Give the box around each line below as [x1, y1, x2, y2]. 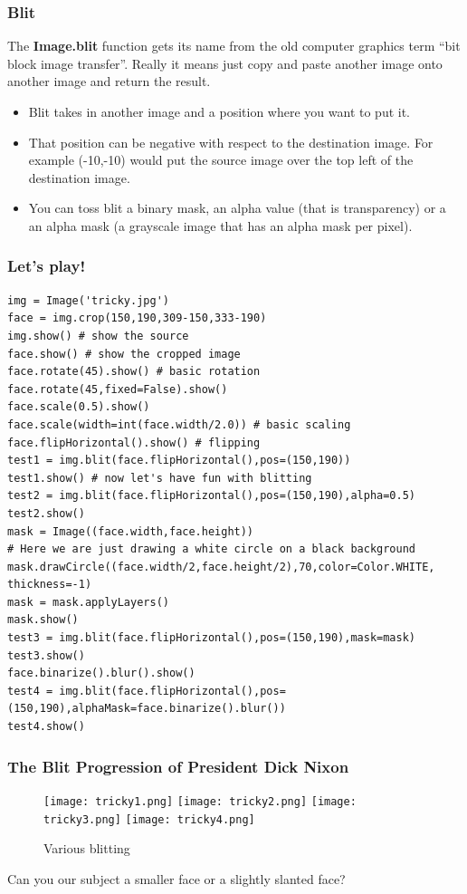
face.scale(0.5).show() [7, 400, 150, 414]
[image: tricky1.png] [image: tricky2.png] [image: [43, 794, 357, 808]
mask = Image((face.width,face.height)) [7, 524, 254, 538]
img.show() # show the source [7, 329, 189, 342]
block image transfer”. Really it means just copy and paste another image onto [7, 53, 443, 72]
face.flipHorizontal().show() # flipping [7, 436, 261, 449]
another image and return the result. [7, 72, 211, 91]
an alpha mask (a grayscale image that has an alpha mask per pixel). [28, 216, 413, 235]
